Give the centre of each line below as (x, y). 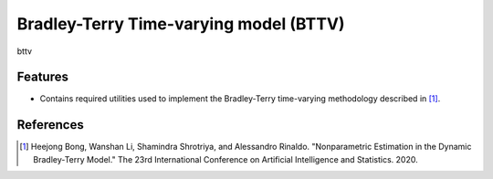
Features (42, 77)
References (50, 125)
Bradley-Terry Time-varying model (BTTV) (181, 24)
